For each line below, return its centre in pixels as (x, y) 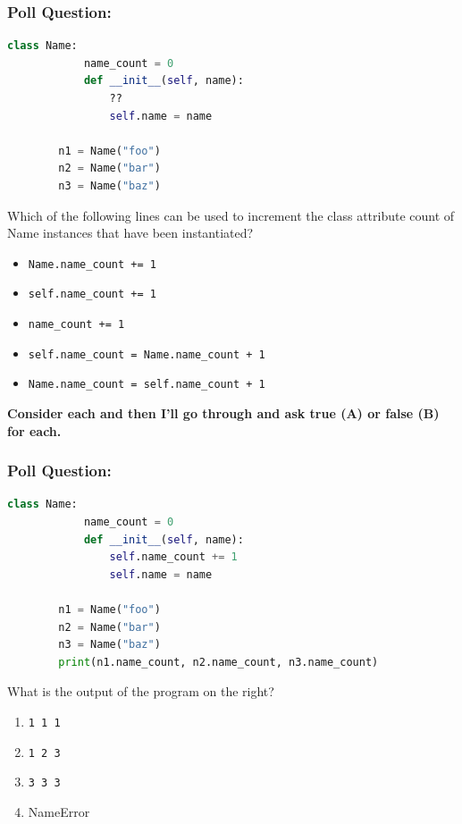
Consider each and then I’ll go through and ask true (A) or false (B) (223, 413)
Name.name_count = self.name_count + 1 (147, 385)
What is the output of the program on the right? (141, 691)
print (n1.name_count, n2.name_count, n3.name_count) (218, 662)
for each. (34, 430)
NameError (59, 811)
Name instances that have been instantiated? (130, 233)
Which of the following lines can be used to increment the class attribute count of (231, 215)
